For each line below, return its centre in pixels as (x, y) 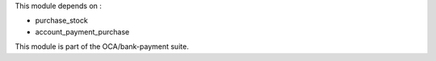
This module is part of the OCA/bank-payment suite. (102, 47)
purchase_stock (61, 21)
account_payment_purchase (82, 31)
